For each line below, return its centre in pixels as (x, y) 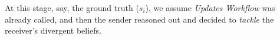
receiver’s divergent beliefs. (53, 30)
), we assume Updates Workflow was (210, 8)
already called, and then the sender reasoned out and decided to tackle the (139, 19)
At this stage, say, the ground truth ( (72, 8)
